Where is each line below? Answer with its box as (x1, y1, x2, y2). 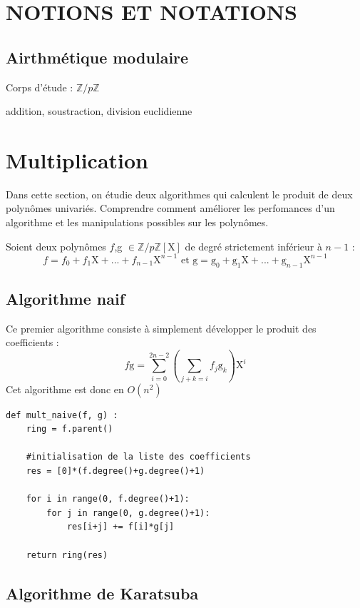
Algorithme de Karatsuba (6, 582, 199, 604)
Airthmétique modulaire (6, 46, 189, 68)
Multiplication (6, 145, 149, 174)
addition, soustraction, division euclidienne (6, 103, 192, 118)
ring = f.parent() (26, 424, 113, 435)
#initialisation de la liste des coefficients (26, 452, 251, 462)
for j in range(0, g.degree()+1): (46, 507, 210, 518)
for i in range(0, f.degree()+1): (26, 494, 190, 505)
